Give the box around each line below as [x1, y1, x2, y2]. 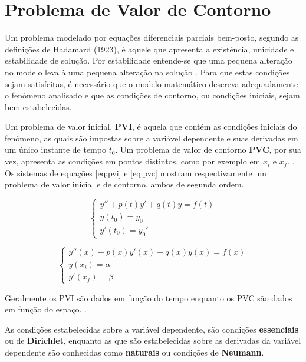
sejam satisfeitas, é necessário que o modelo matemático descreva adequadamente [5, 77, 298, 90]
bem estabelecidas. [5, 100, 72, 113]
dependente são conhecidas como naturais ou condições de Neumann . [5, 345, 264, 358]
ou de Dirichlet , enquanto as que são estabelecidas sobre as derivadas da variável [5, 334, 301, 347]
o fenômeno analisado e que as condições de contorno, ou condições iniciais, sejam [5, 89, 300, 101]
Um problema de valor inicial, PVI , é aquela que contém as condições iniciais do [5, 120, 297, 133]
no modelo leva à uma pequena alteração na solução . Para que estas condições [5, 65, 290, 78]
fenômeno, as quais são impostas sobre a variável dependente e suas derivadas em [5, 131, 298, 144]
